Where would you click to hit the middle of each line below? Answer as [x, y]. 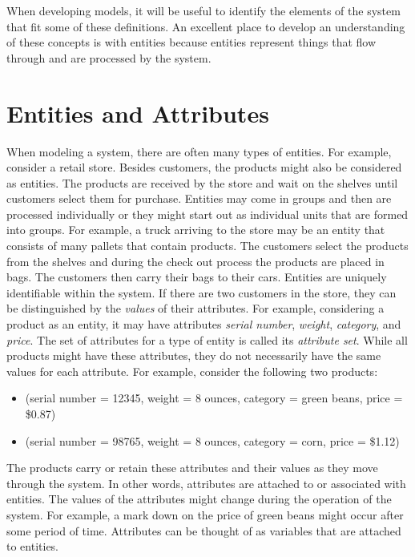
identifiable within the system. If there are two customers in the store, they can [201, 292]
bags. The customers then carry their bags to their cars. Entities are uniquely [197, 277]
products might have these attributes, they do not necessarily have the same [194, 355]
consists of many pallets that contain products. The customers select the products [207, 246]
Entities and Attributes [138, 113]
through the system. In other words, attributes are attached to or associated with [206, 483]
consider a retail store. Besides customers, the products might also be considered [204, 167]
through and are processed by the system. [109, 57]
